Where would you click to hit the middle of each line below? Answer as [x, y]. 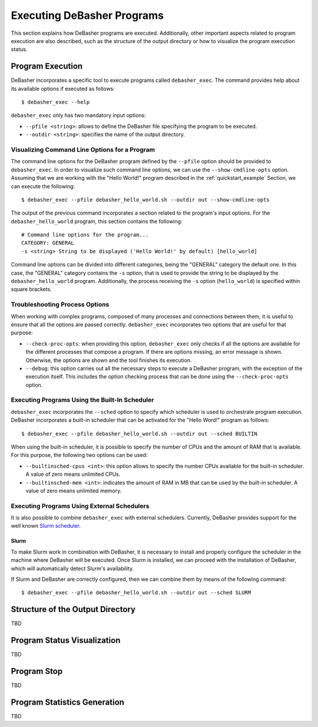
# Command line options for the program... [85, 235]
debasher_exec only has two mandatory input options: [79, 116]
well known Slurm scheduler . [46, 526]
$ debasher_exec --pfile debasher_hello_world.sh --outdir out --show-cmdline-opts [146, 200]
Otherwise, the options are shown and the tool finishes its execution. [109, 360]
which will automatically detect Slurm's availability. [72, 568]
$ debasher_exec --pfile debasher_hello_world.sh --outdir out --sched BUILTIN [139, 434]
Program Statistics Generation [68, 702]
